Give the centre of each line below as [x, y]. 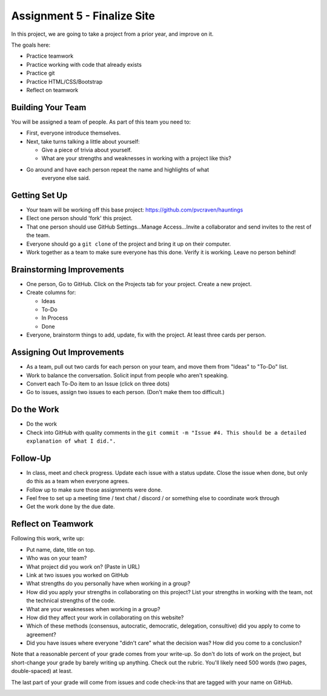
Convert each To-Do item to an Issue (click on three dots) [98, 383]
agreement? [41, 634]
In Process [55, 318]
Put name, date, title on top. [61, 549]
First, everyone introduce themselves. [74, 133]
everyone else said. [66, 178]
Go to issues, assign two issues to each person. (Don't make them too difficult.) [126, 392]
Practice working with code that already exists [84, 64]
